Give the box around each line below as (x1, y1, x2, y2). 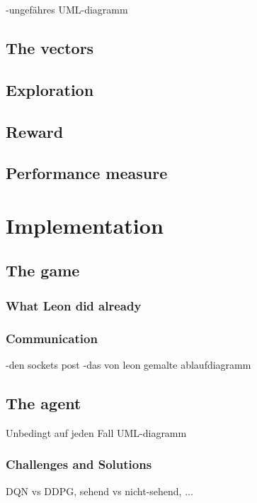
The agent (6, 391, 81, 413)
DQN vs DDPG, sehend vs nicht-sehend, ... (6, 483, 193, 498)
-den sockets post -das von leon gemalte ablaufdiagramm (6, 357, 251, 372)
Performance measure (6, 162, 168, 184)
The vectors (6, 36, 94, 58)
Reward (6, 120, 64, 142)
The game (6, 259, 80, 281)
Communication (6, 329, 98, 347)
